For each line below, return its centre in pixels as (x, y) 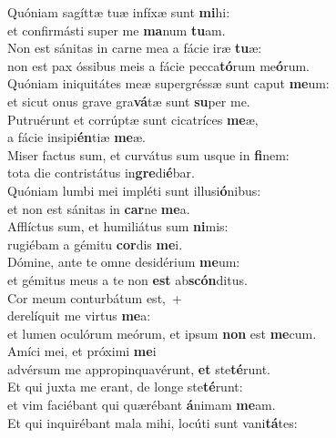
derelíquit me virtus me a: (79, 316)
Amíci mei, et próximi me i (82, 351)
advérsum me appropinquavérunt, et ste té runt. (139, 368)
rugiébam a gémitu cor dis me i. (95, 244)
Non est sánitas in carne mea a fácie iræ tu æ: (135, 48)
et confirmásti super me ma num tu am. (117, 30)
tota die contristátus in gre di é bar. (101, 173)
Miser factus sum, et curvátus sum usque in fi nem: (148, 154)
